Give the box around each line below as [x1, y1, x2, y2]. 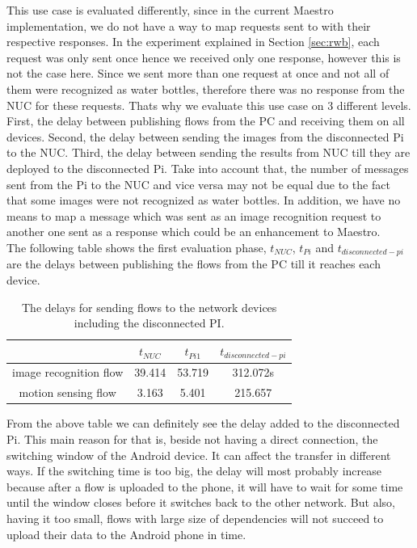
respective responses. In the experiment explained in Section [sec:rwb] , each [6, 33, 380, 50]
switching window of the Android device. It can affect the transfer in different [6, 446, 391, 463]
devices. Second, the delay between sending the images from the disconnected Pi [6, 128, 404, 145]
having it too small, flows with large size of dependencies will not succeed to [6, 509, 384, 526]
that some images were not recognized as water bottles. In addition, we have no [6, 192, 401, 209]
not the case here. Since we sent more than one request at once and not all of [6, 65, 390, 82]
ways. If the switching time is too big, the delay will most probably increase [6, 462, 381, 479]
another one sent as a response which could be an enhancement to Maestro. [6, 223, 381, 240]
